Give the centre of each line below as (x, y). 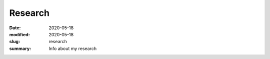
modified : (19, 34)
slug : (14, 42)
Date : (15, 28)
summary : (20, 48)
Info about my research (73, 48)
